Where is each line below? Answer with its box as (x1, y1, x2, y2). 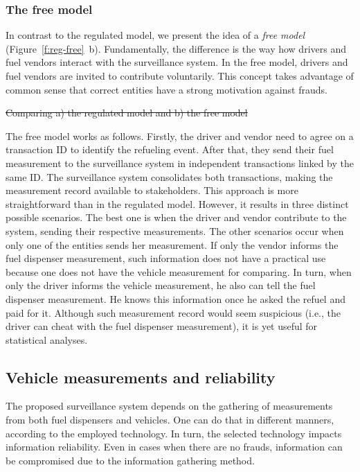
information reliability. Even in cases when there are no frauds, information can (6, 439, 343, 454)
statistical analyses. (6, 332, 88, 347)
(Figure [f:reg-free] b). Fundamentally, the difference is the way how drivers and (6, 41, 346, 55)
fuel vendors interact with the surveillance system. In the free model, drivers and (6, 55, 348, 69)
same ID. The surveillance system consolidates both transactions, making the (6, 169, 333, 184)
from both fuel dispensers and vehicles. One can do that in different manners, (6, 412, 334, 427)
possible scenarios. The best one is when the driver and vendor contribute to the (6, 210, 347, 225)
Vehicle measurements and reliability (6, 366, 276, 387)
